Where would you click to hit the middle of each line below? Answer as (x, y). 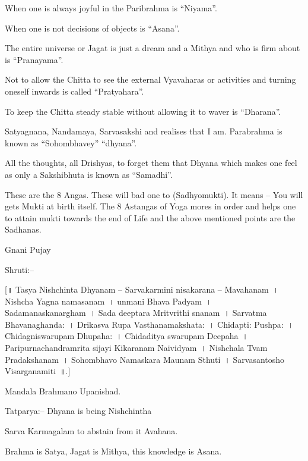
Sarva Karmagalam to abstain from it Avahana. (91, 431)
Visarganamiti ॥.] (38, 371)
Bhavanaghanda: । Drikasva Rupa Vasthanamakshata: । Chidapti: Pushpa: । (149, 324)
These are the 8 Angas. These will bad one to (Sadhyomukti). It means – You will (154, 194)
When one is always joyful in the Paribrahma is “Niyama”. (111, 8)
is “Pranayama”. (34, 59)
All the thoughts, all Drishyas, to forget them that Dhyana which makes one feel (151, 163)
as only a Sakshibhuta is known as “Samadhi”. (89, 174)
